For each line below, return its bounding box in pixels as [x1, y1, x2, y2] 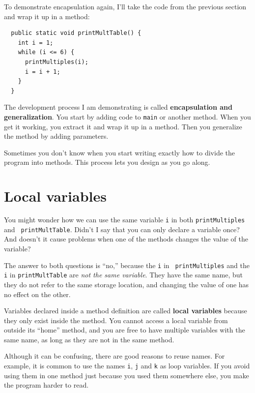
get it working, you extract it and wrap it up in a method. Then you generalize [4, 121, 242, 131]
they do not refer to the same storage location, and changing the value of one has [4, 279, 249, 289]
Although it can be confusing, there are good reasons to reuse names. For [4, 351, 225, 361]
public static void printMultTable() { [11, 30, 142, 37]
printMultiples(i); [25, 58, 88, 65]
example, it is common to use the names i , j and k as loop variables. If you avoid [4, 361, 250, 371]
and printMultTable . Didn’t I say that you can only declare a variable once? [4, 224, 240, 234]
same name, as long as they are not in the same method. [4, 334, 174, 344]
